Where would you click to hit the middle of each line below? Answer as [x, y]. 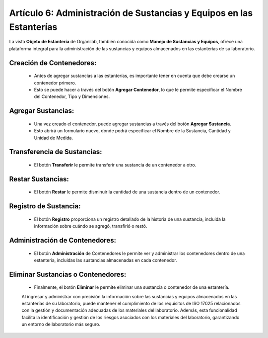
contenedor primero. [55, 83]
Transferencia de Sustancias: [56, 152]
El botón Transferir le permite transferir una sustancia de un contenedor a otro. [115, 165]
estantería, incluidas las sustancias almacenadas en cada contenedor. [105, 260]
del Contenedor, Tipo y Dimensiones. [72, 96]
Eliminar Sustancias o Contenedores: [68, 274]
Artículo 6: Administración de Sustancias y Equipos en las [131, 13]
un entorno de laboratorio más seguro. [61, 324]
